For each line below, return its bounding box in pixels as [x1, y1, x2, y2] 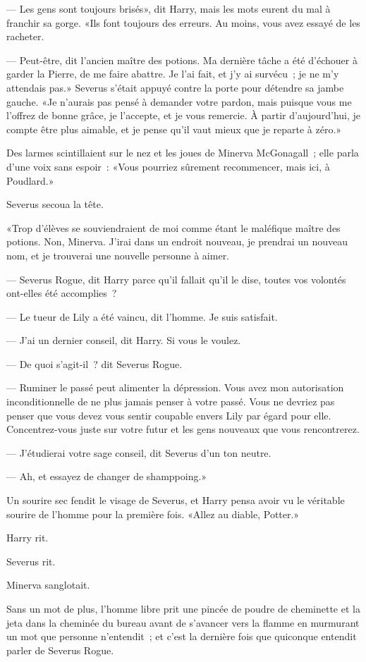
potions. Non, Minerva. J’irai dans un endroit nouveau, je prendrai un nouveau [6, 234, 348, 249]
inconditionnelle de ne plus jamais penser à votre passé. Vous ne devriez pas [6, 394, 335, 409]
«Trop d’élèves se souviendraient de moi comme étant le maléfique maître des [6, 220, 341, 235]
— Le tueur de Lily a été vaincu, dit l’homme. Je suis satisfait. [6, 309, 278, 324]
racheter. [6, 29, 44, 44]
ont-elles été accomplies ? [6, 286, 117, 300]
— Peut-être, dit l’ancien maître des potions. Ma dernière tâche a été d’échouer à [6, 52, 358, 67]
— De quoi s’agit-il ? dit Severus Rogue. [6, 356, 183, 371]
